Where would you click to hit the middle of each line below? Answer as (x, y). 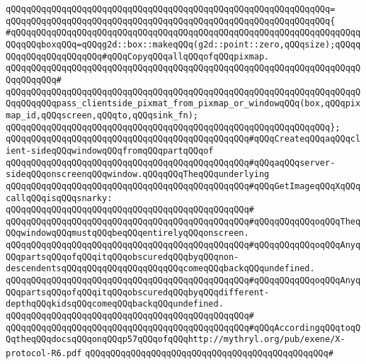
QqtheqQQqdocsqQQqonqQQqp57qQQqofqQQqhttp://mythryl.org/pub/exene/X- (176, 340)
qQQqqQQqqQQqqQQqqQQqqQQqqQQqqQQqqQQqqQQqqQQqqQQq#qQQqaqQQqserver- (171, 163)
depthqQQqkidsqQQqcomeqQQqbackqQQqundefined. (115, 304)
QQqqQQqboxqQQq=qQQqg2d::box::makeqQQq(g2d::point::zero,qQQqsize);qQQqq (183, 44)
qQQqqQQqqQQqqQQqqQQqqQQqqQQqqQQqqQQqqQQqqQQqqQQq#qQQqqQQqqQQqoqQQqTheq (183, 221)
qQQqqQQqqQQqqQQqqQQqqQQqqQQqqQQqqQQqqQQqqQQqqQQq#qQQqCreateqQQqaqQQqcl (183, 139)
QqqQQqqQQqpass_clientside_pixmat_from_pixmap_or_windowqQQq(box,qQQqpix (183, 104)
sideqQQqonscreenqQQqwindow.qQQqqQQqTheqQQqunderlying (138, 175)
